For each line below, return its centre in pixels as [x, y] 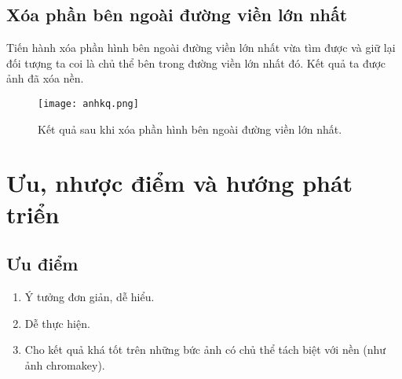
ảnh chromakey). [65, 364]
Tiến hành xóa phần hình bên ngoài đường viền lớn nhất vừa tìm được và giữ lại [201, 48]
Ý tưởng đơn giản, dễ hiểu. [90, 296]
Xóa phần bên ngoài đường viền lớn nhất [177, 15]
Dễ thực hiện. [57, 323]
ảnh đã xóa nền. [45, 78]
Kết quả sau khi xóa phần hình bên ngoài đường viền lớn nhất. [190, 129]
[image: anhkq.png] [88, 103]
